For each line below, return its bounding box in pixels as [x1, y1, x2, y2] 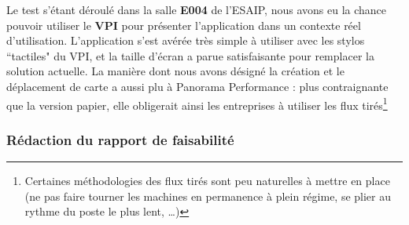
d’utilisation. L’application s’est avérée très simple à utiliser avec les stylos [6, 32, 365, 49]
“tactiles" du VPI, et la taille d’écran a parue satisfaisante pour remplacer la [6, 47, 374, 64]
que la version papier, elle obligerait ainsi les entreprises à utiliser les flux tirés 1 [6, 94, 388, 113]
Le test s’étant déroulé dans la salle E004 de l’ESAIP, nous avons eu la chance [6, 2, 387, 17]
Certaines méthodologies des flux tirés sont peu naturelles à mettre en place [24, 172, 390, 189]
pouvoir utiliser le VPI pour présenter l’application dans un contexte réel [6, 16, 361, 33]
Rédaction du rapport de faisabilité [6, 129, 234, 149]
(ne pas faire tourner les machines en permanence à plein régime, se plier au [24, 187, 392, 204]
